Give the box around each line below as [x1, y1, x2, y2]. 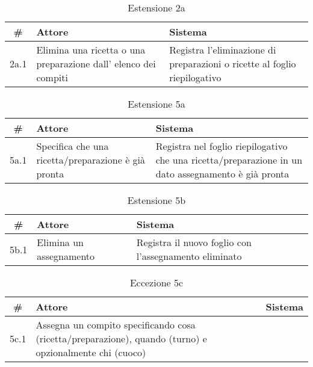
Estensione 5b [127, 193, 186, 207]
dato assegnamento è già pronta [155, 167, 290, 180]
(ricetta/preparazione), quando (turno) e [36, 332, 207, 345]
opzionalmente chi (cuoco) [36, 345, 146, 359]
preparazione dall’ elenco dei [36, 57, 156, 70]
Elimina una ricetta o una [36, 43, 146, 57]
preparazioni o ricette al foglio [169, 57, 296, 70]
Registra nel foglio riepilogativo [155, 139, 288, 153]
